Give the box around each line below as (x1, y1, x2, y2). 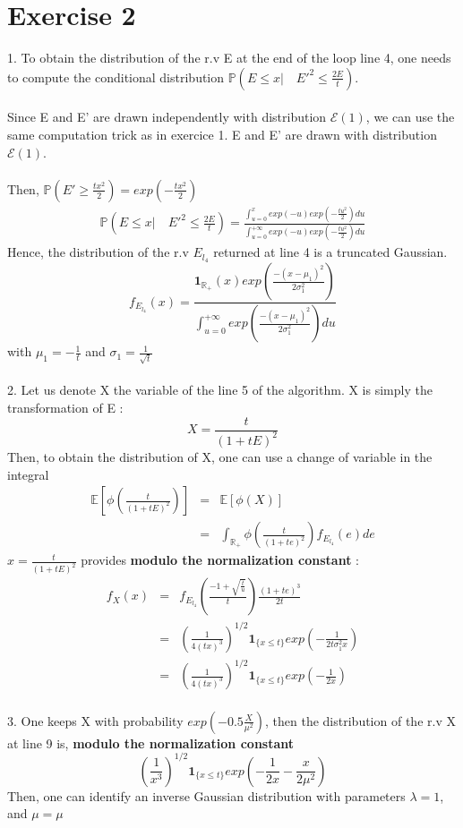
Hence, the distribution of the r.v (7, 243, 189, 261)
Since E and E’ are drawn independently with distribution (7, 107, 327, 126)
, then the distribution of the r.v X (265, 711, 456, 730)
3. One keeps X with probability (7, 711, 184, 730)
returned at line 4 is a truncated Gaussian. (213, 243, 448, 261)
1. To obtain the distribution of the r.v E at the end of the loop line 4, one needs (7, 48, 451, 67)
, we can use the (365, 107, 455, 126)
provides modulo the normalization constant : (81, 551, 360, 569)
